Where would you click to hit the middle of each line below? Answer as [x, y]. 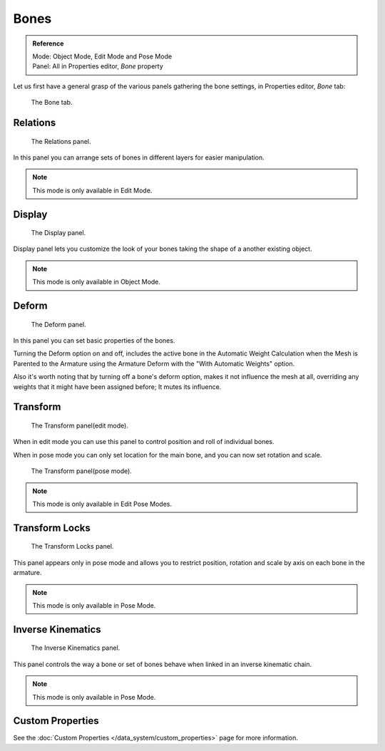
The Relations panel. [61, 141]
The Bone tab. [52, 103]
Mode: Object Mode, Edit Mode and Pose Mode [102, 56]
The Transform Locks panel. [72, 547]
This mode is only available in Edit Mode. [92, 190]
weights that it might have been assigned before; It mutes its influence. [117, 387]
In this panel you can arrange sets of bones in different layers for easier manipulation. [139, 157]
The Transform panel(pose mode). [81, 471]
